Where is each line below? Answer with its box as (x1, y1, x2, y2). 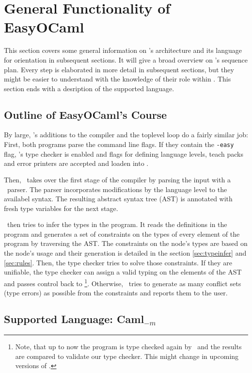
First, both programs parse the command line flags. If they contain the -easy (4, 139, 234, 149)
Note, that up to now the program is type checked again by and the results (15, 341, 242, 351)
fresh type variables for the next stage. (4, 203, 118, 213)
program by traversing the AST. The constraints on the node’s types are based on (4, 238, 248, 248)
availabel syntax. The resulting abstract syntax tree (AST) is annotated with (4, 194, 233, 204)
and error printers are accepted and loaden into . (4, 158, 149, 168)
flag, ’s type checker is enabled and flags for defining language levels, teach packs (4, 148, 243, 159)
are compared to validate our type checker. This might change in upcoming (15, 351, 239, 361)
